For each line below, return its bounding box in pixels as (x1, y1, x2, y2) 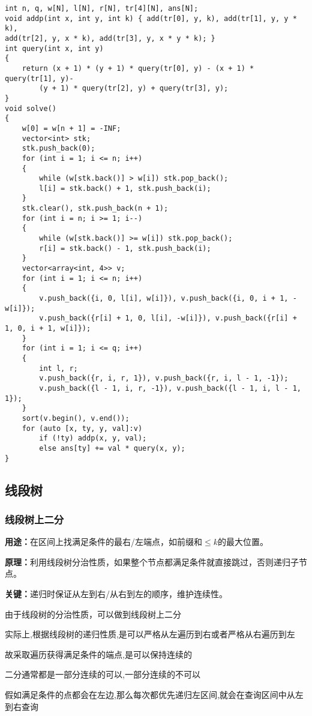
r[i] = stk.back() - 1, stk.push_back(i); (39, 244, 211, 253)
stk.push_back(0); (22, 144, 95, 153)
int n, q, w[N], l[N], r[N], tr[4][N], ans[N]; (5, 4, 199, 13)
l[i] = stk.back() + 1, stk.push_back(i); (39, 184, 211, 193)
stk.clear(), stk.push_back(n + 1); (22, 204, 169, 213)
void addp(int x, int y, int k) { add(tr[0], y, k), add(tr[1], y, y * (5, 14, 297, 23)
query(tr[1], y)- (5, 74, 74, 83)
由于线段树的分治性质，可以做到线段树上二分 (5, 607, 181, 620)
